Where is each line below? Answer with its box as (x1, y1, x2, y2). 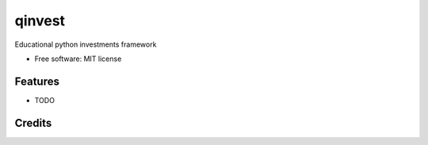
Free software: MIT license (34, 54, 122, 63)
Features (14, 74, 59, 88)
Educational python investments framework (14, 40, 157, 49)
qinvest (14, 12, 66, 29)
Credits (14, 116, 52, 130)
